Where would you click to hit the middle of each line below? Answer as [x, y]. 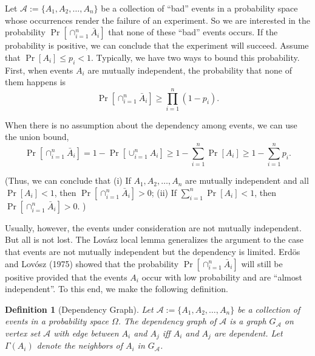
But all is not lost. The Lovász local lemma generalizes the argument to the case [154, 239]
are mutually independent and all [247, 180]
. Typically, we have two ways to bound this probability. [195, 57]
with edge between [86, 333]
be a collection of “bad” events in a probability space [199, 8]
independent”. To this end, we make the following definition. [117, 289]
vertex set [23, 333]
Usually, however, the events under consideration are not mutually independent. [153, 227]
